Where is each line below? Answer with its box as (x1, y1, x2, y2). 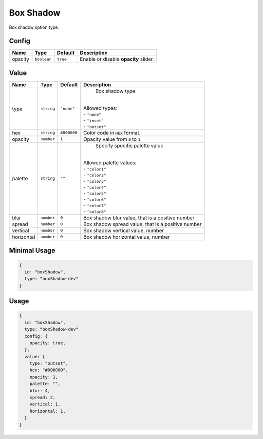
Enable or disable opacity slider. (79, 56, 154, 63)
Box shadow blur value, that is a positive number (83, 214, 195, 221)
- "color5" (83, 190, 107, 196)
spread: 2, (29, 395, 56, 401)
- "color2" (83, 171, 107, 178)
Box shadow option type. (9, 24, 59, 30)
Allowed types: (83, 105, 118, 112)
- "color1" (83, 165, 107, 172)
